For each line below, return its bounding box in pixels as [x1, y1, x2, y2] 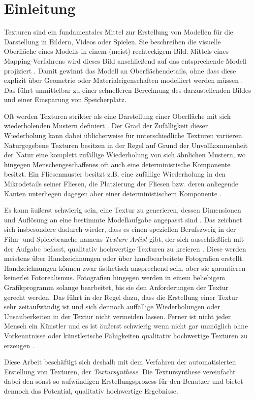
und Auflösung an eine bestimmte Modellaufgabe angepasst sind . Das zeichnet [4, 214, 242, 224]
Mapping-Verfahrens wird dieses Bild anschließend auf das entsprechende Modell [4, 55, 247, 66]
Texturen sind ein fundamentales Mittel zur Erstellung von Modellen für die [4, 27, 233, 37]
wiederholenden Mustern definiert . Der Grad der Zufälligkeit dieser [4, 120, 208, 131]
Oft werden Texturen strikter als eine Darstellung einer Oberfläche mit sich [4, 110, 231, 121]
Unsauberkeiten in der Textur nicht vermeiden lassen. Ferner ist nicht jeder [4, 311, 231, 321]
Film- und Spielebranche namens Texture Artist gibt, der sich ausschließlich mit [4, 234, 244, 244]
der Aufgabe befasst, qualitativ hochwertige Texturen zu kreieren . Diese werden [4, 243, 246, 254]
